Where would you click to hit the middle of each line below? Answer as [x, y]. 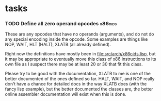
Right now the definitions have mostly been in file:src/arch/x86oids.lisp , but [80, 54]
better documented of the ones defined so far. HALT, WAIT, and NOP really [80, 79]
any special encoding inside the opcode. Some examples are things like [76, 39]
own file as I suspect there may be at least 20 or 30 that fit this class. [74, 64]
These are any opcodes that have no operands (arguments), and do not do [80, 34]
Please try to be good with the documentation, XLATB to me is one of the [78, 74]
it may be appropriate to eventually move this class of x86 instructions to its [80, 59]
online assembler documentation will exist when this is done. [66, 94]
